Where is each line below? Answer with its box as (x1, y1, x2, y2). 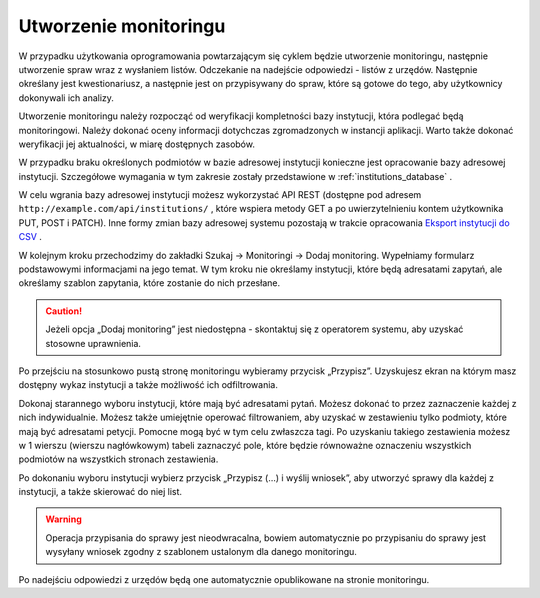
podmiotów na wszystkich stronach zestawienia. (18, 453, 219, 465)
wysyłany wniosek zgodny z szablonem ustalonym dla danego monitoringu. (45, 546, 357, 558)
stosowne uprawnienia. (45, 337, 142, 349)
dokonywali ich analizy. (18, 91, 115, 104)
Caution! (45, 305, 83, 317)
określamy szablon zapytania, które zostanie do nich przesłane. (18, 277, 280, 289)
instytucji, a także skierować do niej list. (18, 486, 183, 498)
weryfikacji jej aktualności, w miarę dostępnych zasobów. (18, 138, 255, 150)
